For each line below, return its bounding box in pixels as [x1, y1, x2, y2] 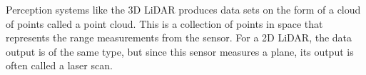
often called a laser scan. [6, 58, 113, 73]
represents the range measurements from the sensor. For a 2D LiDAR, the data [6, 30, 352, 45]
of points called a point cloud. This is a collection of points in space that [6, 16, 323, 31]
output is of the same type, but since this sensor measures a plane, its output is [6, 44, 354, 59]
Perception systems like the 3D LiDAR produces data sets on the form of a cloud [6, 2, 361, 16]
